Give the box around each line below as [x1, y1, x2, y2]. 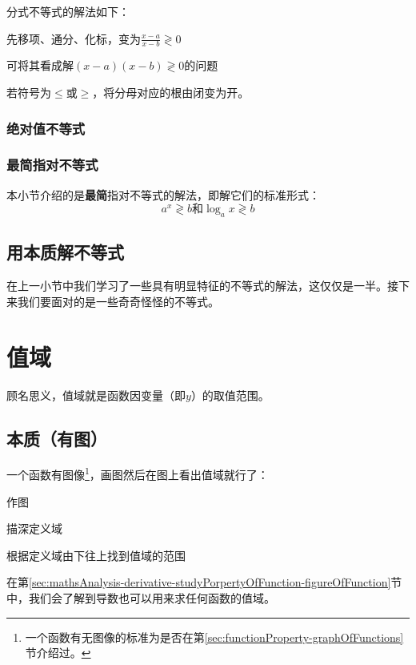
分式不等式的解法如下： [6, 3, 130, 19]
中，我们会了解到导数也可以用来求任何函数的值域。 [6, 590, 275, 606]
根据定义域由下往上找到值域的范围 [6, 546, 186, 563]
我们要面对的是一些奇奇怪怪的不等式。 [17, 292, 219, 309]
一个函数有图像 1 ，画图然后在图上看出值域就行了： [6, 464, 269, 483]
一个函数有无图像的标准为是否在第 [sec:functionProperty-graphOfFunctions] [25, 628, 404, 645]
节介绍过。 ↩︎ [25, 644, 91, 661]
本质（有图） [6, 425, 107, 450]
